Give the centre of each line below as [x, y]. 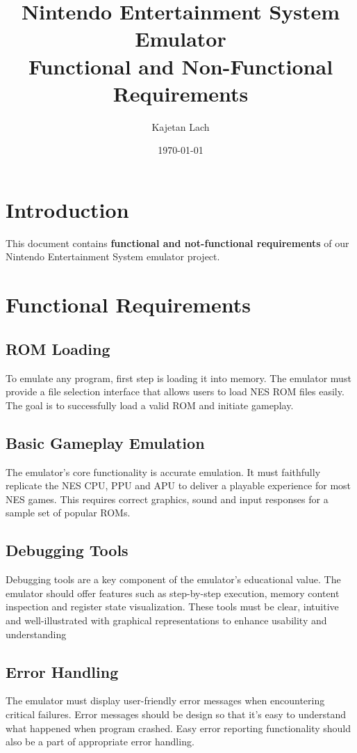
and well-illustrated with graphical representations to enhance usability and [166, 620]
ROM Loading [58, 348]
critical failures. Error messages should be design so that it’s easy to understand [176, 714]
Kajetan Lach [181, 126]
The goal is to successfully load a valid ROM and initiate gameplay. [150, 405]
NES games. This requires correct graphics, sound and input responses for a [167, 499]
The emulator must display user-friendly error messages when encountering [165, 700]
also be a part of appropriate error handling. [100, 742]
